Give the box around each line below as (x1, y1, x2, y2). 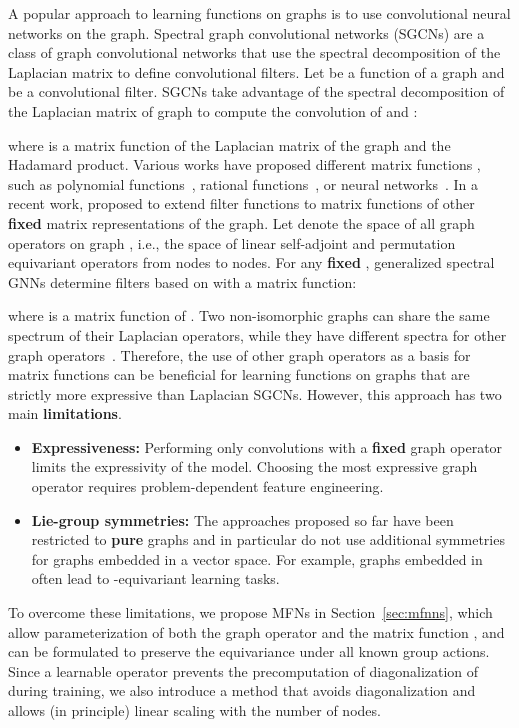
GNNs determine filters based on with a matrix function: (8, 271, 357, 292)
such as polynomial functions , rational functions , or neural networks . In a (8, 173, 479, 194)
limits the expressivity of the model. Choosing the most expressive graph (31, 456, 478, 477)
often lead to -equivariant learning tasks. (31, 568, 280, 589)
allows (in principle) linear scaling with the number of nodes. (8, 700, 381, 720)
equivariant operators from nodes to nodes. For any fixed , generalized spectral (8, 252, 495, 273)
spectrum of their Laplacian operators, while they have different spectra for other (8, 324, 507, 345)
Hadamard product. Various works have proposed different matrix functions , (8, 154, 481, 175)
